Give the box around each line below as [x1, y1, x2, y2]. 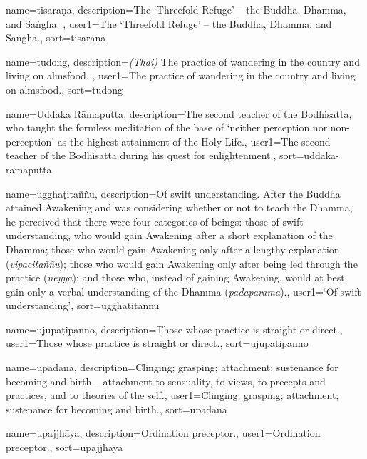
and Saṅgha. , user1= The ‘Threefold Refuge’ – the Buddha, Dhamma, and [6, 16, 332, 31]
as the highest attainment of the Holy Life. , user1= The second [57, 133, 331, 148]
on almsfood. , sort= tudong [6, 81, 123, 96]
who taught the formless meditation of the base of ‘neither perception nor [6, 120, 328, 135]
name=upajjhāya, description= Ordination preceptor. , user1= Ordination [6, 425, 321, 440]
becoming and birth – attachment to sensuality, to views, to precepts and [6, 373, 326, 388]
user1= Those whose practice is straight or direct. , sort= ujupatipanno [6, 336, 309, 350]
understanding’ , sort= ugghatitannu [6, 298, 160, 313]
